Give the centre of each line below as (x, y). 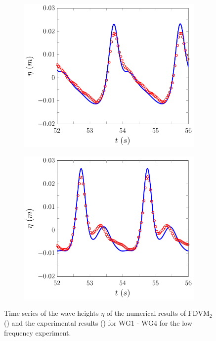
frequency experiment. (38, 332)
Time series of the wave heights (51, 313)
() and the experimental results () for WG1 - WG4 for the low (98, 322)
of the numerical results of (146, 313)
